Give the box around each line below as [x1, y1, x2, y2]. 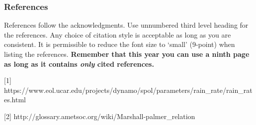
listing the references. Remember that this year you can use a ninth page [4, 49, 250, 59]
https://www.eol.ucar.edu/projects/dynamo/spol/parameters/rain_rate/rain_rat [4, 84, 253, 95]
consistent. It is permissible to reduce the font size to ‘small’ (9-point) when [4, 39, 235, 49]
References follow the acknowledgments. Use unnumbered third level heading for [4, 20, 249, 30]
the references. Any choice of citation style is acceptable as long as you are [4, 29, 231, 40]
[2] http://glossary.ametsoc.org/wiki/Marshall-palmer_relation [4, 111, 195, 121]
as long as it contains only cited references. [4, 58, 154, 69]
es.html [4, 94, 26, 105]
